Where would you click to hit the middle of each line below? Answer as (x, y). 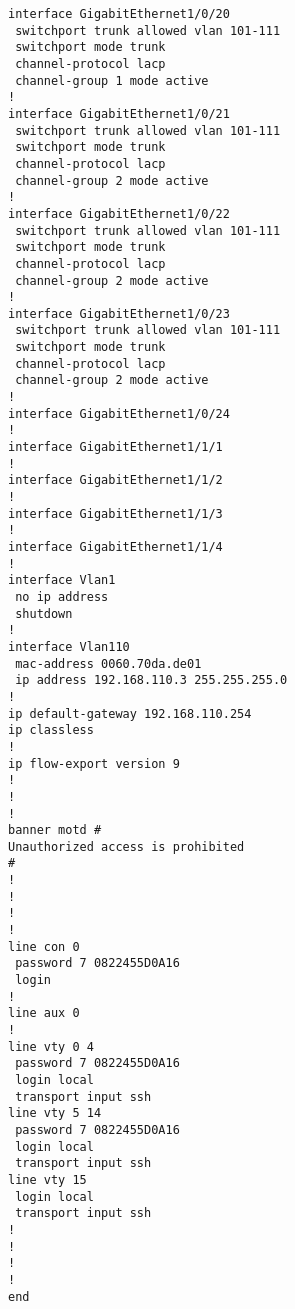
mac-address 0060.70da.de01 (108, 663)
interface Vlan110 (69, 646)
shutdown (44, 613)
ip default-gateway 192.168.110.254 (130, 713)
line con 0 (44, 946)
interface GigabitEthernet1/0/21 (119, 113)
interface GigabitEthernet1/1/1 (115, 447)
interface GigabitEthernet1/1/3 (115, 513)
